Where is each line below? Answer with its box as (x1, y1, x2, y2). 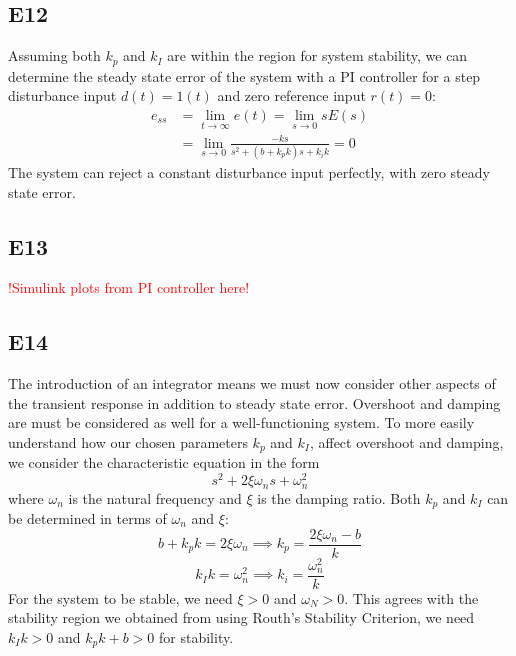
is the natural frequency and (68, 487, 242, 508)
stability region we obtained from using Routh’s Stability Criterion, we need (8, 607, 475, 628)
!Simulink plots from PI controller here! (8, 277, 250, 298)
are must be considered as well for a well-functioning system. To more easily (8, 412, 475, 433)
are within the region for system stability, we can (167, 45, 468, 66)
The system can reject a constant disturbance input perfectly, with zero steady (8, 161, 490, 182)
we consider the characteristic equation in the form (8, 452, 320, 473)
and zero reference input (217, 85, 366, 106)
